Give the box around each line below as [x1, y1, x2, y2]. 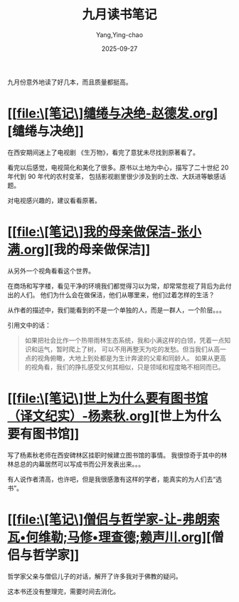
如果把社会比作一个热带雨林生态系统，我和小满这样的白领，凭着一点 [24, 336, 225, 344]
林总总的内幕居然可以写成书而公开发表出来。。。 [7, 460, 144, 468]
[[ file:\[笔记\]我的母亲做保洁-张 [7, 224, 189, 240]
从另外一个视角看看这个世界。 [7, 266, 95, 275]
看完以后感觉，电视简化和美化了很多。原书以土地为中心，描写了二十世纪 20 [7, 163, 229, 172]
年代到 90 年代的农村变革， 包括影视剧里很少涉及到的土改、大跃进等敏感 [7, 172, 221, 180]
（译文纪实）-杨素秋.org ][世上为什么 [7, 408, 222, 424]
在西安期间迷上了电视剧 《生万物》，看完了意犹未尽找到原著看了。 [7, 147, 199, 157]
